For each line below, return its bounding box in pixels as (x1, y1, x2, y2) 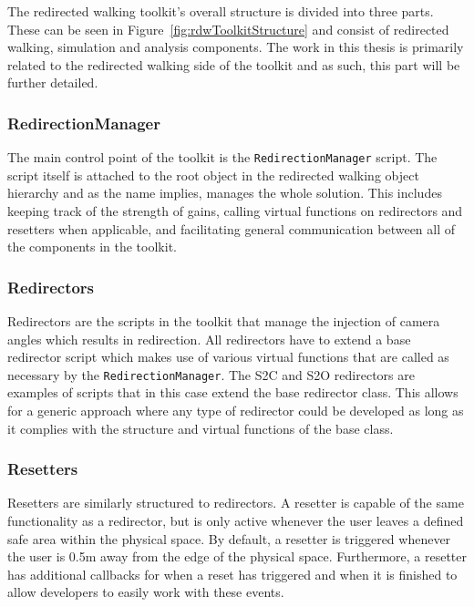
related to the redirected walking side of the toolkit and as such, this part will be (7, 55, 460, 74)
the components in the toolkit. (7, 237, 177, 256)
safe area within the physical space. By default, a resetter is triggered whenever (7, 529, 451, 548)
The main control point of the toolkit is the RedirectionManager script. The (7, 148, 438, 167)
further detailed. (7, 73, 98, 92)
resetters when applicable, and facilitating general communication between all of (7, 219, 456, 238)
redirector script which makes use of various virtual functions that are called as (7, 347, 449, 366)
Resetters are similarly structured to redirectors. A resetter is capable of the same (7, 493, 464, 512)
